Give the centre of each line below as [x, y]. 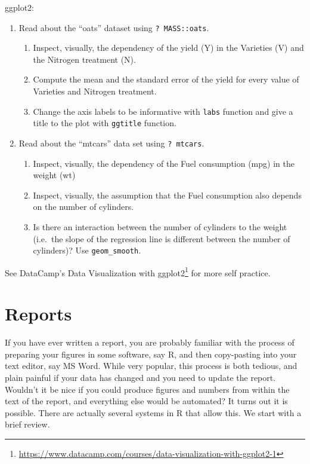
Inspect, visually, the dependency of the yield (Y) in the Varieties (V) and [168, 48]
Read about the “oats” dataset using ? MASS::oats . [114, 27]
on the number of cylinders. [83, 207]
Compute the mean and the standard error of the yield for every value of [166, 79]
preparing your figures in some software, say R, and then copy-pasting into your [151, 354]
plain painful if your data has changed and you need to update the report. [140, 377]
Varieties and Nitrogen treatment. [95, 91]
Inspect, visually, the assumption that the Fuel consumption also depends [167, 195]
